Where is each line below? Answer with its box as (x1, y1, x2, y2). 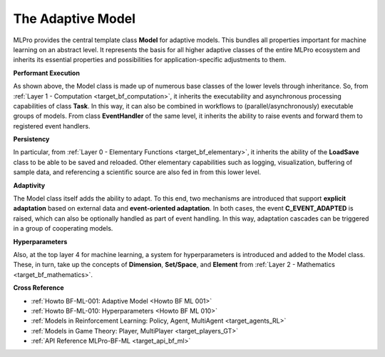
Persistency (13, 135, 50, 144)
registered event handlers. (13, 121, 91, 130)
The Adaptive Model (13, 11, 135, 26)
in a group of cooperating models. (13, 224, 113, 233)
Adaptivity (13, 181, 46, 189)
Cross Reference (13, 283, 64, 292)
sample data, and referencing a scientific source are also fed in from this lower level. (13, 168, 262, 176)
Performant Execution (13, 69, 80, 77)
